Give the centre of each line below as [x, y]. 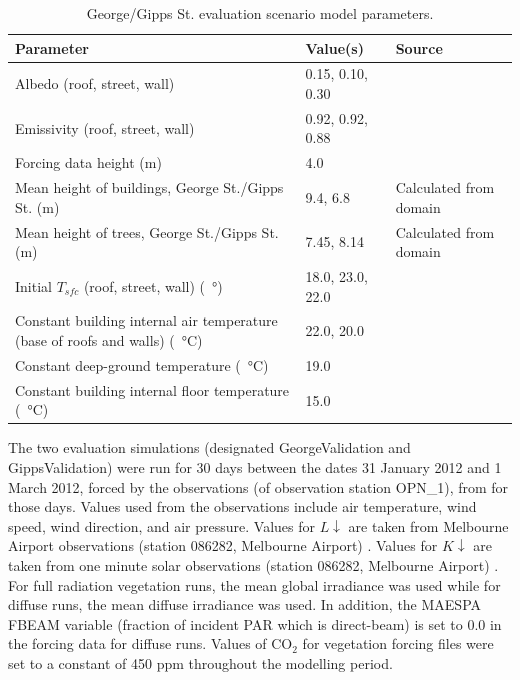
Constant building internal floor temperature [152, 389]
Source [419, 47]
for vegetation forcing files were [398, 643]
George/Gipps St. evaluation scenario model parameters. [260, 13]
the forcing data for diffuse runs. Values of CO [150, 643]
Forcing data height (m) [88, 162]
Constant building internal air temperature [146, 320]
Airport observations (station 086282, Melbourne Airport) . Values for [223, 545]
